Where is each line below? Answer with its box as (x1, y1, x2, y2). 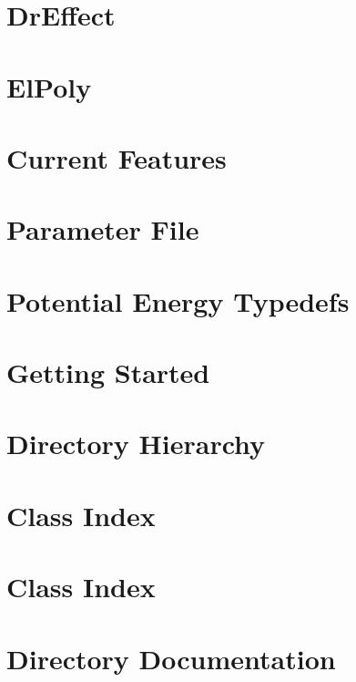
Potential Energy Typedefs (6, 282, 350, 319)
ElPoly (6, 67, 92, 105)
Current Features (6, 139, 227, 176)
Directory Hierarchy (6, 425, 266, 462)
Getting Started (6, 354, 210, 391)
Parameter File (6, 211, 199, 248)
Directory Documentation (6, 639, 336, 677)
